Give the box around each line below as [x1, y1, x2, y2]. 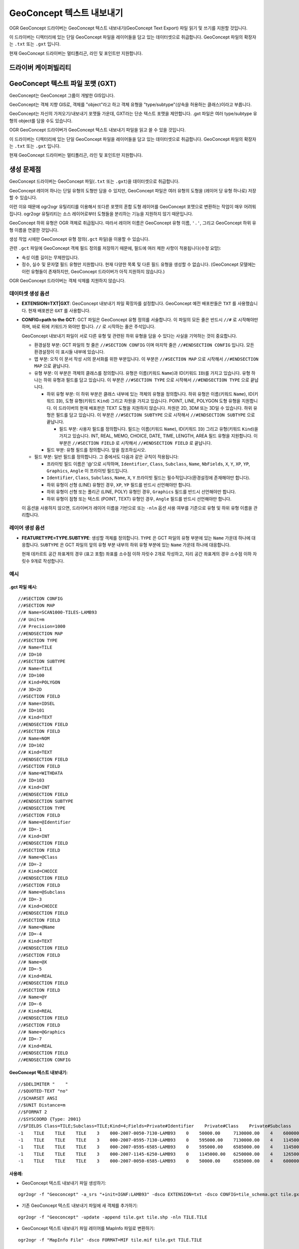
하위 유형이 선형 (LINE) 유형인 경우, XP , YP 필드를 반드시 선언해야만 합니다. [46, 482, 192, 488]
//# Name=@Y [18, 994, 47, 1000]
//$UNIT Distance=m [18, 1102, 66, 1108]
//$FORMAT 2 [18, 1109, 47, 1115]
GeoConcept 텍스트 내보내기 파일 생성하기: [21, 1180, 107, 1186]
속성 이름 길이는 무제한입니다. [21, 254, 79, 260]
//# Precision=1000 [18, 624, 66, 629]
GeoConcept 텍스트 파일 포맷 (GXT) [9, 79, 117, 87]
